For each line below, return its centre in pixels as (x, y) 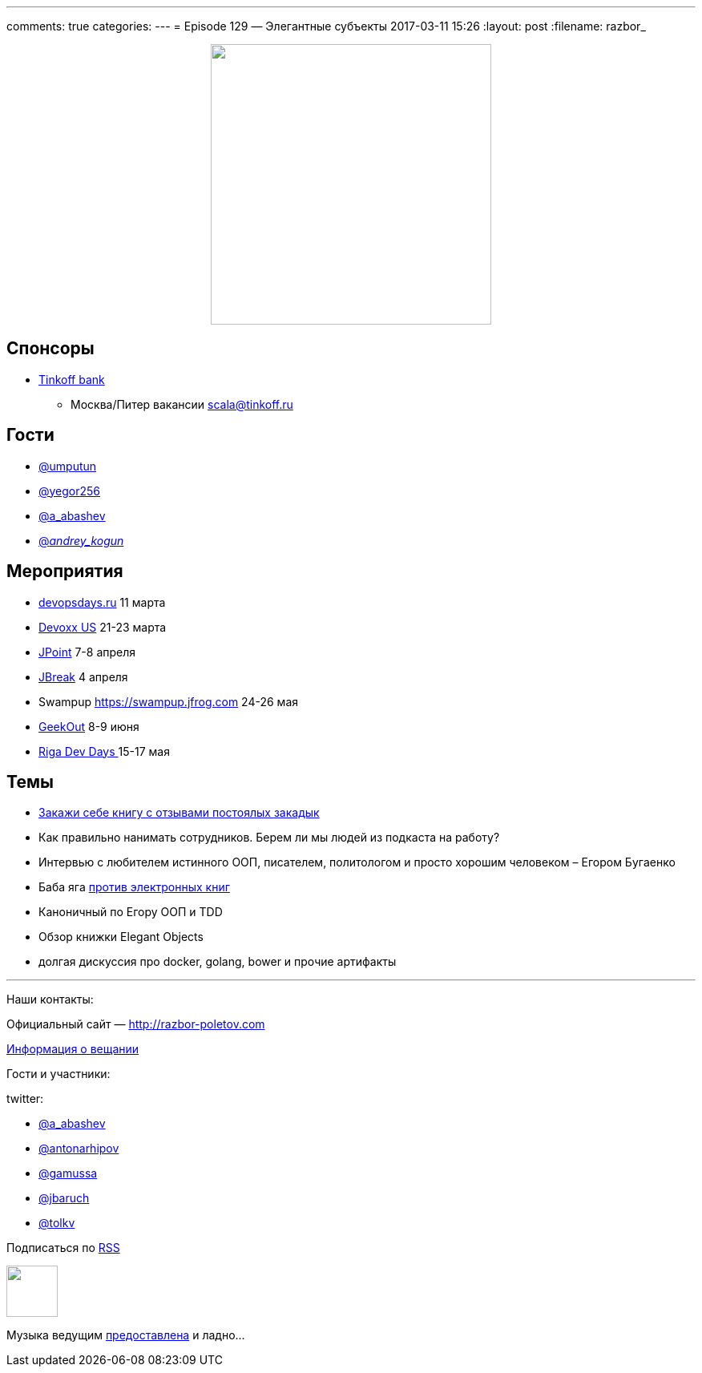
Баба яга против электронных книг (134, 887)
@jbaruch (64, 1198)
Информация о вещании (73, 1049)
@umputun (68, 466)
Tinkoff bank (72, 379)
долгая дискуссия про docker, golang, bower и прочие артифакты (218, 962)
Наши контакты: (50, 999)
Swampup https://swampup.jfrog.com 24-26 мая (168, 701)
